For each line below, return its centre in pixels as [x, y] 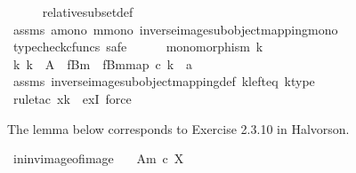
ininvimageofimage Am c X [98, 158]
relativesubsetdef [88, 12]
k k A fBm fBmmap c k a [103, 63]
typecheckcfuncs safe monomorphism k [138, 47]
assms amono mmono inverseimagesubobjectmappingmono [175, 29]
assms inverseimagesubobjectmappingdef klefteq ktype [164, 81]
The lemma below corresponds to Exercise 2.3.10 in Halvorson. [178, 128]
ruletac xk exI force [72, 98]
